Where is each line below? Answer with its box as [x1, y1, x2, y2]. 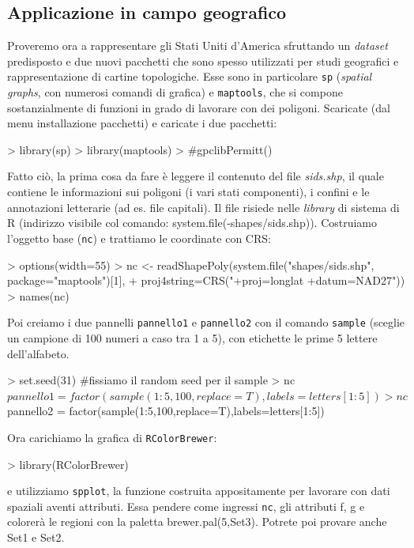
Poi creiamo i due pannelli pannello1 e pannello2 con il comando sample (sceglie [7, 314, 405, 331]
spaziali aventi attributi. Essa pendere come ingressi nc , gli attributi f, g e [7, 497, 365, 514]
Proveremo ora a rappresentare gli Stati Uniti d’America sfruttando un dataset [7, 37, 388, 54]
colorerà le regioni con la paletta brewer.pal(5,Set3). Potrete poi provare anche [7, 513, 387, 530]
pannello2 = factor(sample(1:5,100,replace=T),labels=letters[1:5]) [7, 402, 325, 419]
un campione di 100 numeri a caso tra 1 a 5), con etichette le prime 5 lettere [7, 329, 378, 346]
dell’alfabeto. [7, 345, 70, 361]
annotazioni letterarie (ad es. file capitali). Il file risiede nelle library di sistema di [7, 198, 400, 215]
